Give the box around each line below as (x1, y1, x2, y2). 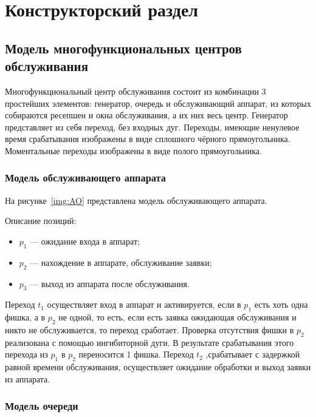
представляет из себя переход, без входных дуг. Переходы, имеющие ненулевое (5, 120, 300, 133)
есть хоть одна (254, 298, 308, 311)
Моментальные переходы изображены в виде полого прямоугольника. (5, 144, 262, 157)
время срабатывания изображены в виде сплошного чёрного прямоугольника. (5, 132, 290, 145)
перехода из (5, 348, 48, 361)
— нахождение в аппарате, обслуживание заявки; (30, 256, 212, 268)
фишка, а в (5, 311, 46, 324)
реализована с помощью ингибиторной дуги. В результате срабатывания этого (5, 336, 294, 348)
